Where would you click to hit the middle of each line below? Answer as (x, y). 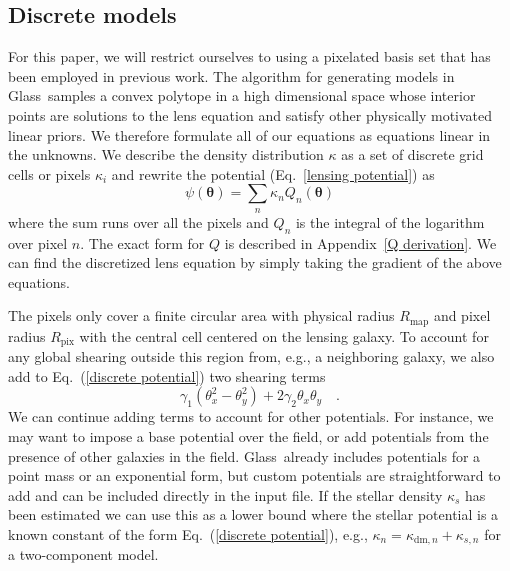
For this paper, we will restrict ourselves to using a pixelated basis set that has (249, 56)
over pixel (38, 242)
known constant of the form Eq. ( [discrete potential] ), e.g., (188, 533)
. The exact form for (142, 242)
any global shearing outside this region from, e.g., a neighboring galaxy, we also (251, 356)
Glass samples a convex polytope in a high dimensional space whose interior (242, 95)
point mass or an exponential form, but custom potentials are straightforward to (254, 475)
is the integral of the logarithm (390, 221)
